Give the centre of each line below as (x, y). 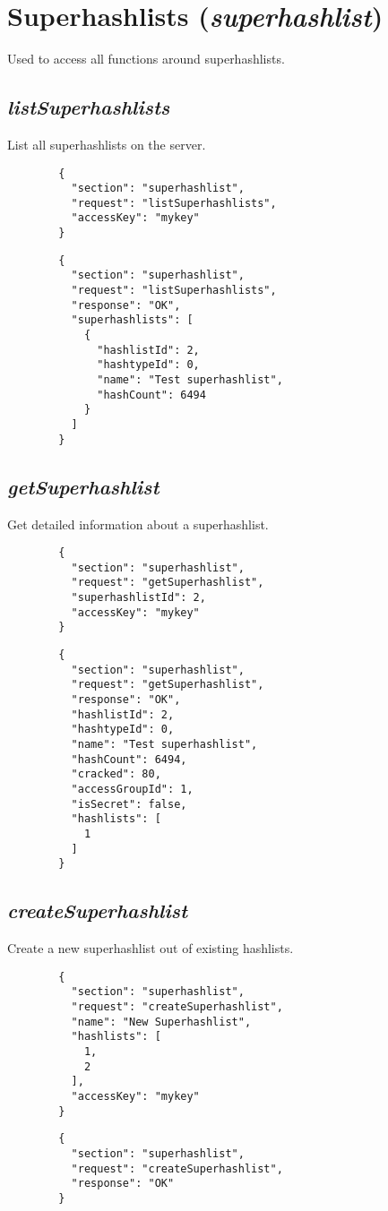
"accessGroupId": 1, (132, 789)
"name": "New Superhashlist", (161, 1022)
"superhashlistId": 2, (138, 598)
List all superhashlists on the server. (107, 144)
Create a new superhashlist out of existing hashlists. (151, 948)
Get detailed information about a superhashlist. (138, 524)
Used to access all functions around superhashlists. (146, 59)
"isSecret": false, (129, 804)
